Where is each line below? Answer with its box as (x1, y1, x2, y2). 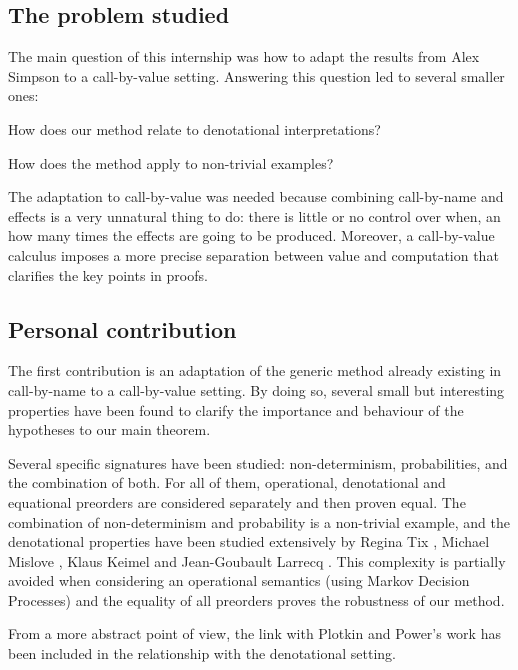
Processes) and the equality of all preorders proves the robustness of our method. (8, 589, 505, 610)
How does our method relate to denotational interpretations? (8, 118, 381, 139)
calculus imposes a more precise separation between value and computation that (8, 244, 499, 265)
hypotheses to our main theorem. (8, 419, 211, 440)
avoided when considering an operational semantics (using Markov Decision (8, 570, 470, 591)
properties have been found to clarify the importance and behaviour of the (8, 399, 464, 420)
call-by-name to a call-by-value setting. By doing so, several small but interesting (8, 379, 505, 400)
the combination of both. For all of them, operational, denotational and (8, 472, 446, 493)
